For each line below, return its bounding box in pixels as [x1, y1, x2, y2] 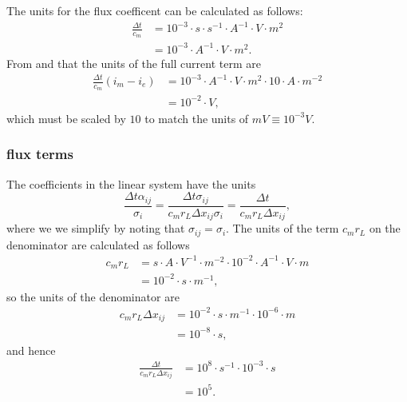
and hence [6, 341, 56, 358]
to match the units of [144, 109, 249, 126]
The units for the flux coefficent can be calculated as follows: [6, 2, 303, 18]
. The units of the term [226, 220, 339, 237]
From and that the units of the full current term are [6, 54, 261, 71]
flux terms [6, 144, 73, 164]
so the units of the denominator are [6, 288, 180, 304]
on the [369, 220, 401, 237]
